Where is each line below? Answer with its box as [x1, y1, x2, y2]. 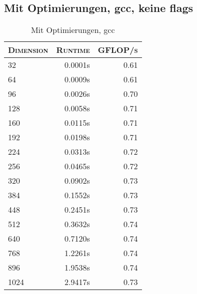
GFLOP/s [97, 44, 138, 56]
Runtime [56, 44, 90, 56]
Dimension [8, 44, 48, 56]
